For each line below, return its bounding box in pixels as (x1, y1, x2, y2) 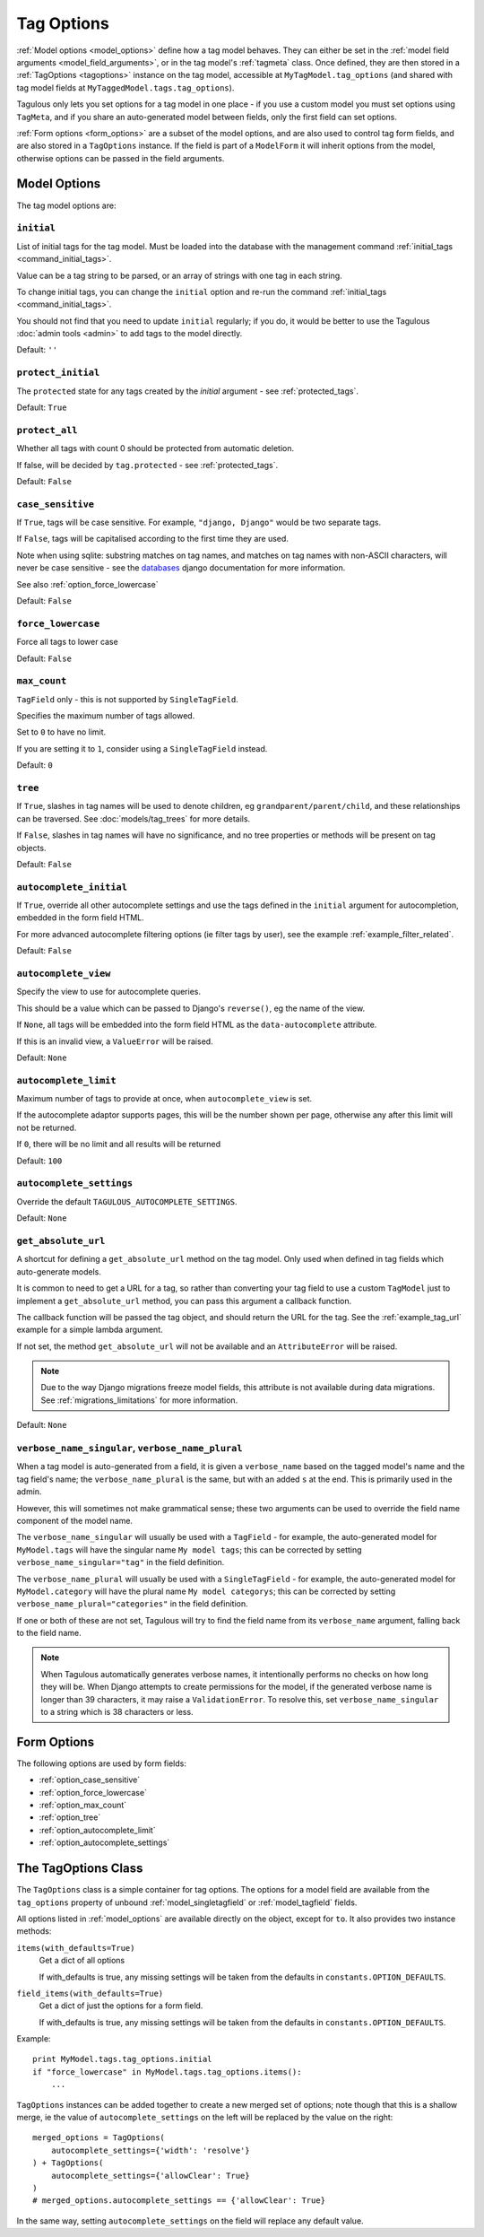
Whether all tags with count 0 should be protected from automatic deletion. (16, 443, 295, 454)
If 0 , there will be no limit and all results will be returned (16, 1139, 221, 1150)
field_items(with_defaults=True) (16, 1988, 164, 1998)
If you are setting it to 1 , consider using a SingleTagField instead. (16, 743, 268, 753)
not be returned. (16, 1122, 77, 1133)
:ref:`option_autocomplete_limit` (39, 1824, 156, 1835)
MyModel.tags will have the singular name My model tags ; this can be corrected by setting (16, 1544, 362, 1555)
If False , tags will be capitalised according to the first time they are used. (16, 534, 289, 544)
